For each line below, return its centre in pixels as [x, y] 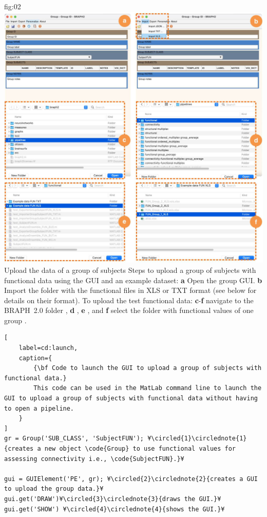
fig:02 [13, 6]
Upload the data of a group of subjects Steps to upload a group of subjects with [130, 270]
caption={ [35, 358]
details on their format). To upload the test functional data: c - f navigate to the [129, 300]
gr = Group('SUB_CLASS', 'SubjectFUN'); [74, 439]
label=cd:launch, [48, 348]
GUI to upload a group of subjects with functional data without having [131, 399]
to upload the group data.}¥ [54, 489]
